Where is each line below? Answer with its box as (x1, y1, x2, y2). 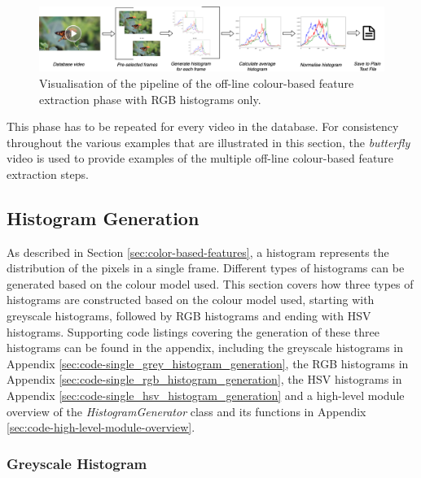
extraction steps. (7, 165, 89, 182)
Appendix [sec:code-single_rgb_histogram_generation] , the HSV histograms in (7, 371, 402, 388)
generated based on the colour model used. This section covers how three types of (7, 275, 414, 292)
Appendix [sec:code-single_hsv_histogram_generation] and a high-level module (7, 387, 405, 404)
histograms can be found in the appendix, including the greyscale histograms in (7, 339, 404, 356)
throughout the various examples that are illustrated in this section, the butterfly (7, 133, 410, 150)
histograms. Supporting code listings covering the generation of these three (7, 323, 379, 340)
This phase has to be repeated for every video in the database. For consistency (7, 118, 399, 135)
